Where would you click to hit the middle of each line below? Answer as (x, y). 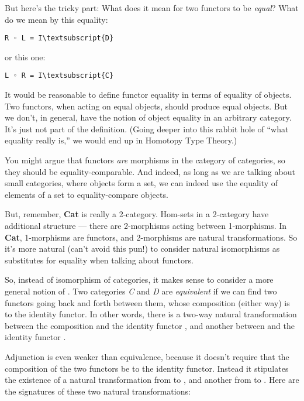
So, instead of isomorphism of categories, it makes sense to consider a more (139, 280)
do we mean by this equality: (56, 19)
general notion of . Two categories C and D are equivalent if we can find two (141, 291)
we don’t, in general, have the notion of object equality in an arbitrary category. (148, 117)
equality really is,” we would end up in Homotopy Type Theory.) (121, 140)
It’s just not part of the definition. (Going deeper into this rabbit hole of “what (147, 128)
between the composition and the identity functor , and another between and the (150, 325)
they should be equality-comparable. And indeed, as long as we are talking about (150, 171)
